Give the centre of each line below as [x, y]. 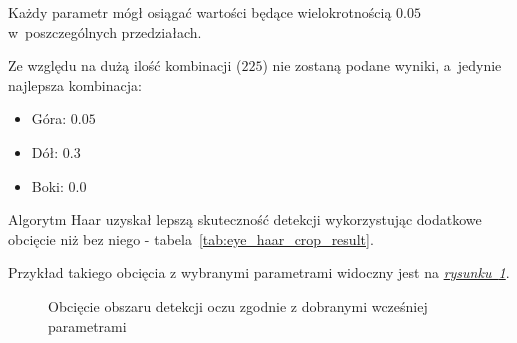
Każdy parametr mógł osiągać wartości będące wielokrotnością [200, 12]
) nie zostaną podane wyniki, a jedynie [382, 65]
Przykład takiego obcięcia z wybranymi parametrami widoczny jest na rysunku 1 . [259, 272]
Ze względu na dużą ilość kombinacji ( [125, 65]
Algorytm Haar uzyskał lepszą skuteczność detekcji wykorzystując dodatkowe [245, 219]
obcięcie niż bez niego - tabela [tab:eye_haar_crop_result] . [191, 238]
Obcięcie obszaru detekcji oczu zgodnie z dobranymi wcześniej [238, 305]
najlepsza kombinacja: [75, 84]
